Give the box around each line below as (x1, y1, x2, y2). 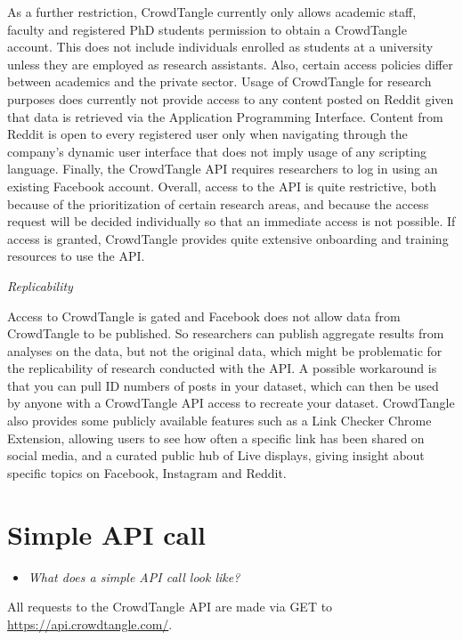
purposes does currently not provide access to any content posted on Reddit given (7, 89, 454, 108)
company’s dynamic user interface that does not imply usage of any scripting (7, 142, 427, 160)
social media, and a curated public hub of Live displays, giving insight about (7, 446, 425, 465)
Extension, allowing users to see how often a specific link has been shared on (7, 428, 425, 447)
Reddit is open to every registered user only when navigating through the (7, 125, 408, 143)
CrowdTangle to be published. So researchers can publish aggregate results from (7, 324, 444, 343)
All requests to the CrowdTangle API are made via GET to (7, 597, 333, 616)
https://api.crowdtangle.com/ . (7, 614, 173, 633)
